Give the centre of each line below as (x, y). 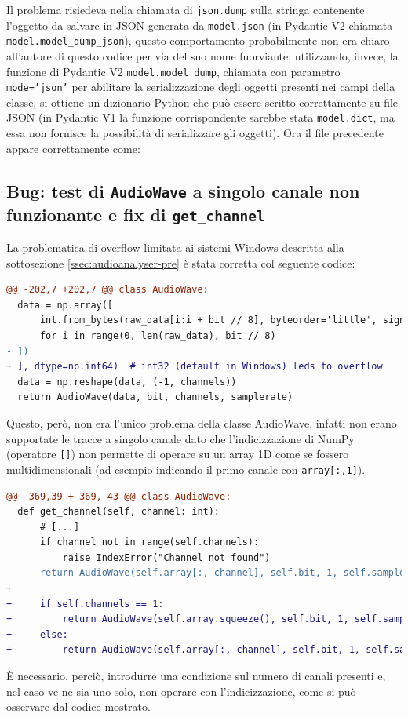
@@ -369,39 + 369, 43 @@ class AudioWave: (119, 496)
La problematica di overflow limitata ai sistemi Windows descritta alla (175, 247)
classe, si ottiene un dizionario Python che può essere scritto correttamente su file (202, 102)
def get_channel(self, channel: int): (119, 512)
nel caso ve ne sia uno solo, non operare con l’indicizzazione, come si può (181, 691)
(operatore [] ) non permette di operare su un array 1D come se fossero (178, 454)
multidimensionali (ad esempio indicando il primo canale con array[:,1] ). (186, 469)
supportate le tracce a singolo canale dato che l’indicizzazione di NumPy (180, 438)
